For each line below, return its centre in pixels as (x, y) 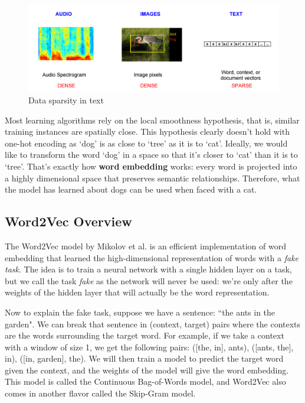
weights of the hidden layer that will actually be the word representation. (137, 292)
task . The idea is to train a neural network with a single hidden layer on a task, (148, 269)
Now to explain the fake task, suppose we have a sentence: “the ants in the (140, 312)
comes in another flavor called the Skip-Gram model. (100, 393)
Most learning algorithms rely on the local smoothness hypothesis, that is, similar (152, 120)
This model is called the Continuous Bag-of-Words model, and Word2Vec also (145, 381)
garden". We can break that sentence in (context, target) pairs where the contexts (153, 324)
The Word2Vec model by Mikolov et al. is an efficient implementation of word (145, 246)
